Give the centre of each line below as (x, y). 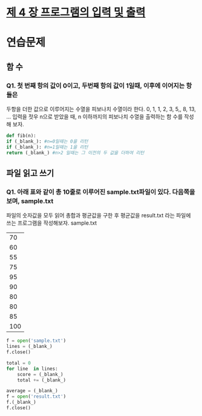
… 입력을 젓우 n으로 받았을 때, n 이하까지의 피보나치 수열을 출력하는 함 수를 (95, 117)
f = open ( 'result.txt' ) (36, 397)
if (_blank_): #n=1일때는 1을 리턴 (47, 147)
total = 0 (19, 363)
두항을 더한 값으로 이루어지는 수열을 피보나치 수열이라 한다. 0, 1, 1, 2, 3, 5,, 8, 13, (101, 109)
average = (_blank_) (32, 391)
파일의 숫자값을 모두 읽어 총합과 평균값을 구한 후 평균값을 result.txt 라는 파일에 (99, 216)
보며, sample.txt (30, 201)
